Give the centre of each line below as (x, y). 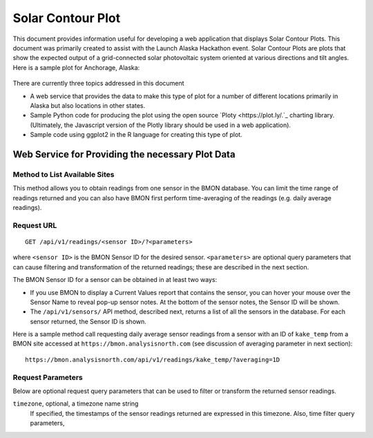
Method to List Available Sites (64, 174)
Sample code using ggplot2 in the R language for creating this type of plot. (136, 135)
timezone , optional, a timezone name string (76, 403)
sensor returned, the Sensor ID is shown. (88, 321)
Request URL (35, 225)
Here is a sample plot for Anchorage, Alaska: (76, 67)
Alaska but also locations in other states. (88, 105)
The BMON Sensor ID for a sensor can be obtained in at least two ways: (115, 280)
